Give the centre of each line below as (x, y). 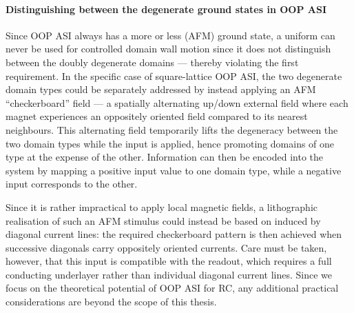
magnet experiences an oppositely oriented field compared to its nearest (157, 116)
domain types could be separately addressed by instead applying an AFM (161, 89)
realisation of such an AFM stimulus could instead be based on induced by (163, 220)
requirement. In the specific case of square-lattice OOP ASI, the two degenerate (174, 75)
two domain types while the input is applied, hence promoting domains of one (170, 143)
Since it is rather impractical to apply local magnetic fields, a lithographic (162, 206)
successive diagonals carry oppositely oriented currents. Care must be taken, (166, 247)
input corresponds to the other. (72, 184)
